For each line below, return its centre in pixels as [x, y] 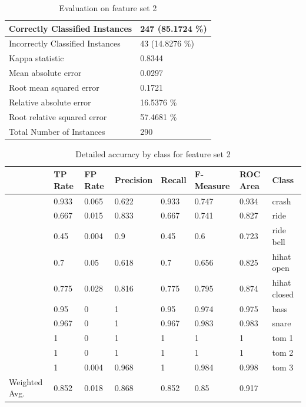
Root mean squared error [54, 87]
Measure [212, 185]
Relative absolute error [50, 102]
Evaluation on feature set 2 [108, 8]
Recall [174, 179]
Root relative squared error [58, 116]
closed [283, 294]
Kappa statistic [36, 58]
